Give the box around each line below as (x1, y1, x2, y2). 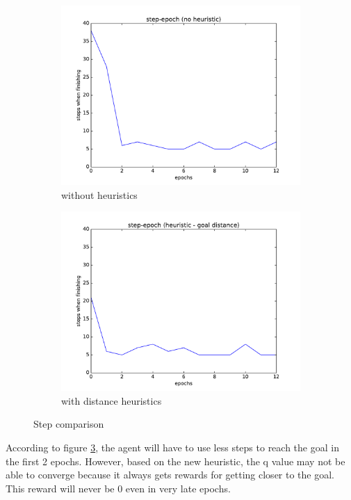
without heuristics (61, 187, 138, 202)
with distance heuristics (61, 393, 162, 408)
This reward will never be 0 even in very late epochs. (6, 481, 231, 495)
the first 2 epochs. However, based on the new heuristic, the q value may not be (6, 453, 345, 468)
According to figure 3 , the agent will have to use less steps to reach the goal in (6, 439, 339, 454)
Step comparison (33, 417, 104, 431)
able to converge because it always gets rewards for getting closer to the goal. (6, 467, 335, 482)
